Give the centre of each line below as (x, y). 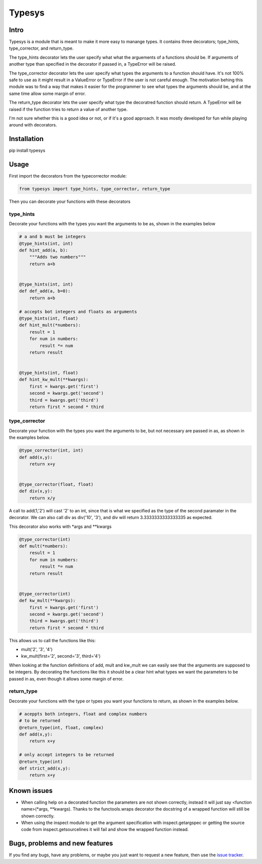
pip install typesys (27, 150)
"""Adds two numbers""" (57, 257)
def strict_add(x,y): (45, 768)
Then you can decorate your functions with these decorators (70, 201)
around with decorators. (33, 125)
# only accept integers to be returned (66, 755)
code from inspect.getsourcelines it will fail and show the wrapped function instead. (105, 829)
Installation (26, 139)
